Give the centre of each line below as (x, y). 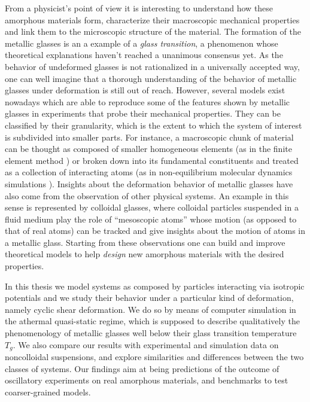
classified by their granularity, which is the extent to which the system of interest (154, 125)
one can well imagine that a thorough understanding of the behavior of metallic (151, 78)
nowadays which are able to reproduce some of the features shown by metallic (148, 101)
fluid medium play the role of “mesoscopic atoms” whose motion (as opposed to (151, 219)
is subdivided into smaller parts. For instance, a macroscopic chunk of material (149, 137)
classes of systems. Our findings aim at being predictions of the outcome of (142, 368)
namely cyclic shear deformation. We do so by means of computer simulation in (151, 309)
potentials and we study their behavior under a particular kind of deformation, (149, 298)
